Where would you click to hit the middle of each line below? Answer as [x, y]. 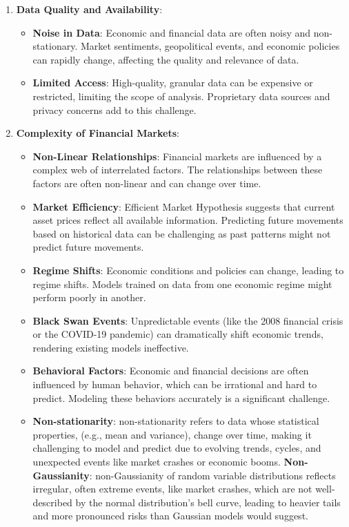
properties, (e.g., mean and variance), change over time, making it [172, 434]
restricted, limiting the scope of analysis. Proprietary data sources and [181, 96]
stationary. [55, 46]
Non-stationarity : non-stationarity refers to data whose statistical [176, 421]
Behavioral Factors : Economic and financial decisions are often [171, 371]
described [52, 502]
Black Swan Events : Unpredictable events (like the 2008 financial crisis [188, 320]
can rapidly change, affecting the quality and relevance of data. [166, 59]
